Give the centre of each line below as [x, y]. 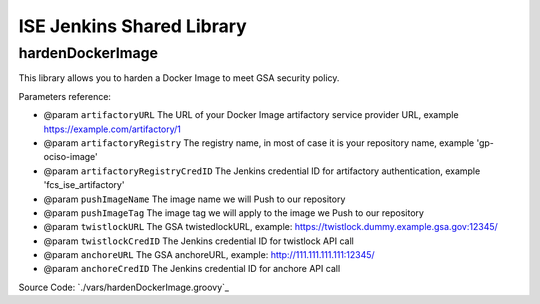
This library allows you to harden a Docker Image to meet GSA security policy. [179, 78]
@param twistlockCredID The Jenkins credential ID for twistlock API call [198, 241]
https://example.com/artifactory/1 [112, 129]
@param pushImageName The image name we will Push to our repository [194, 199]
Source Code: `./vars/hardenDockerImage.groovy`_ [124, 287]
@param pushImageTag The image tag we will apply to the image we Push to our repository [234, 212]
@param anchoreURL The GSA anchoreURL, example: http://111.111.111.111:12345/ [209, 255]
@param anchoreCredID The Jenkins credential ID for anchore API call [192, 269]
